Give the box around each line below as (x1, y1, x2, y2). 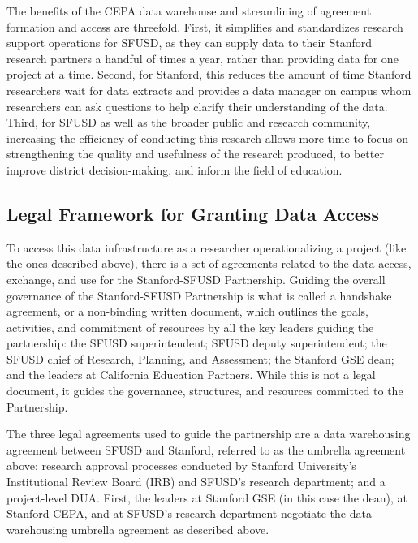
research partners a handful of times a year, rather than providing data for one (6, 50, 399, 67)
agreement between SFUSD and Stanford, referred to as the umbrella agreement (6, 441, 406, 458)
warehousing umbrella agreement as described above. (6, 520, 269, 537)
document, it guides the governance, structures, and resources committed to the (6, 382, 403, 399)
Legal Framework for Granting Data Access (6, 200, 379, 226)
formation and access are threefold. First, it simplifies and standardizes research (6, 18, 403, 35)
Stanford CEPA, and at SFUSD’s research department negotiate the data (6, 505, 372, 522)
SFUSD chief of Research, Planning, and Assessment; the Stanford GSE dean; (6, 350, 394, 367)
